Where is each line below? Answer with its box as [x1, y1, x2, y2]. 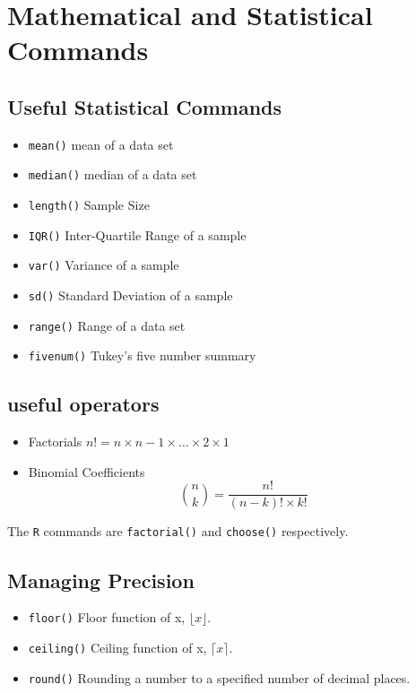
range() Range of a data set [28, 316, 186, 334]
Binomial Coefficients [28, 462, 145, 481]
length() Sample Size [28, 195, 150, 214]
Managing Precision [7, 566, 195, 593]
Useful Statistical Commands [7, 92, 282, 120]
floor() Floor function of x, [28, 608, 186, 627]
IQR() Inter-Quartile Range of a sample [28, 225, 247, 244]
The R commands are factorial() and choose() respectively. [7, 522, 349, 541]
